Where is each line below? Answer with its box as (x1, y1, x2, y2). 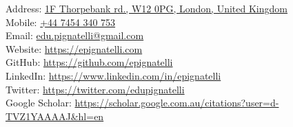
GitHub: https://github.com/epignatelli (6, 55, 173, 69)
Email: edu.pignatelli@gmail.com (6, 28, 144, 43)
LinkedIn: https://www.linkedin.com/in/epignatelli (6, 68, 221, 82)
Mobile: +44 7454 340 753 (6, 14, 116, 29)
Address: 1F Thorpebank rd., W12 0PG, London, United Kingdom (6, 1, 287, 15)
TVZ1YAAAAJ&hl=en (6, 108, 104, 123)
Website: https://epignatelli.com (6, 41, 143, 56)
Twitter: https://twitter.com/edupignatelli (6, 82, 185, 96)
